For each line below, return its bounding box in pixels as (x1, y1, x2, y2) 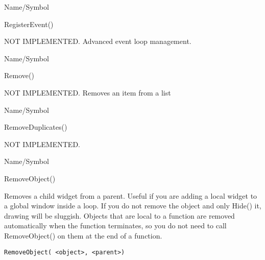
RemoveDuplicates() (4, 122, 67, 132)
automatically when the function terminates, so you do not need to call (4, 220, 227, 231)
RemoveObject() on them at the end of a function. (4, 230, 162, 241)
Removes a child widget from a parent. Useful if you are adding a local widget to (4, 190, 257, 201)
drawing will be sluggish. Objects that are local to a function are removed (4, 210, 235, 221)
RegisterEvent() (4, 18, 54, 29)
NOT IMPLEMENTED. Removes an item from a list (4, 87, 171, 98)
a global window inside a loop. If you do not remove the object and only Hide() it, (4, 200, 261, 211)
